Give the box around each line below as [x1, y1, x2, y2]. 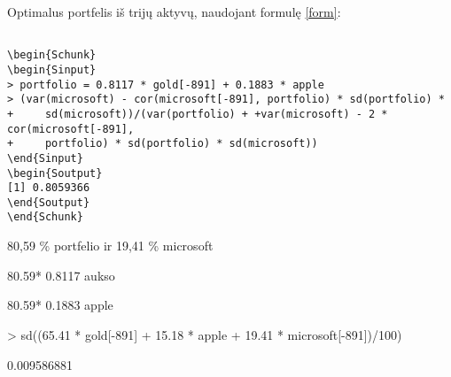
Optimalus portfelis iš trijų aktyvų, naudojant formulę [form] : [7, 3, 341, 20]
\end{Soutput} [7, 196, 90, 209]
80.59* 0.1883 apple [7, 296, 113, 314]
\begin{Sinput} [7, 63, 97, 76]
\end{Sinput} [7, 151, 83, 165]
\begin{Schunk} [7, 49, 97, 62]
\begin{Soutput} [7, 166, 103, 180]
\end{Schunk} [7, 211, 83, 224]
